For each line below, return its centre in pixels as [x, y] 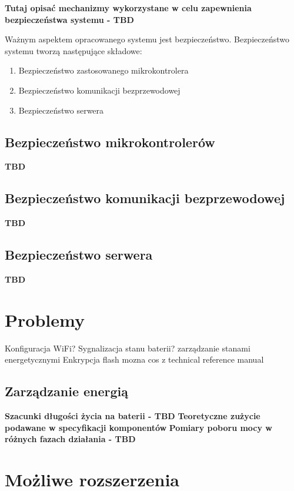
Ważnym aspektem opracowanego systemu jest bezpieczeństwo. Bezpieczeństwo [147, 39]
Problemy [45, 319]
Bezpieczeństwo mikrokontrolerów [110, 142]
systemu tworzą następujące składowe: [73, 50]
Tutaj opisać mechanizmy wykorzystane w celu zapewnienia [128, 8]
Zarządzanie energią [67, 391]
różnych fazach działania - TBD [70, 439]
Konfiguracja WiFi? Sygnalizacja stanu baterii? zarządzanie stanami [128, 348]
